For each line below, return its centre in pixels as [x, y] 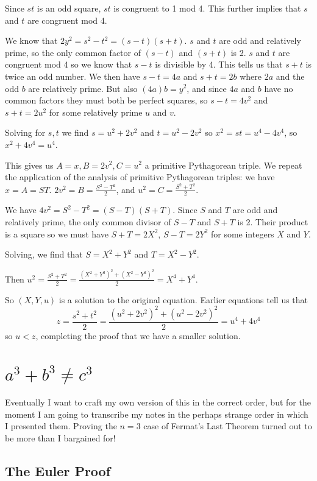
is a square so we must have [57, 233]
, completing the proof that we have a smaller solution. [138, 335]
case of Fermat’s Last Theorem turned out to [228, 426]
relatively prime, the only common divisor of [88, 222]
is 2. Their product [273, 222]
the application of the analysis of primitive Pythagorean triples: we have [140, 177]
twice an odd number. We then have [73, 76]
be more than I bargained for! [60, 437]
